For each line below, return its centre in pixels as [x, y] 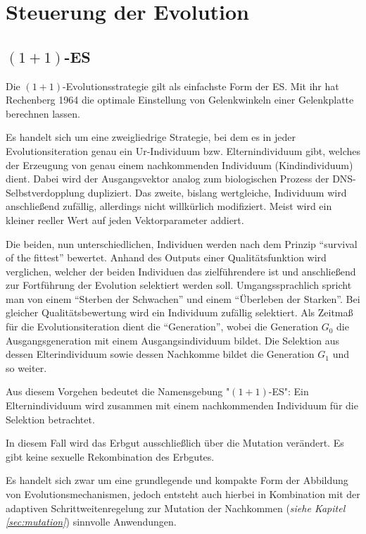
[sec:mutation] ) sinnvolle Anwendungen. [91, 522]
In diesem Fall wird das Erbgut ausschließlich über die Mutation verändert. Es [175, 443]
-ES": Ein [289, 391]
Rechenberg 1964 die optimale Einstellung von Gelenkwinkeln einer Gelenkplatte [180, 100]
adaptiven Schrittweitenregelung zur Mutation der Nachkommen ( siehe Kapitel [176, 508]
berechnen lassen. [43, 113]
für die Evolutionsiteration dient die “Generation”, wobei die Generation [162, 327]
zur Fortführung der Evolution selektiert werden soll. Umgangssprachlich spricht [179, 285]
